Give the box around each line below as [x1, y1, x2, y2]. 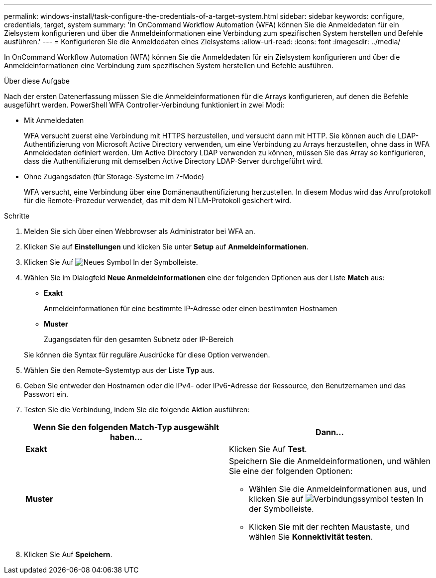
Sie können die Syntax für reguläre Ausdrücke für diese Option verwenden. [24, 350, 270, 359]
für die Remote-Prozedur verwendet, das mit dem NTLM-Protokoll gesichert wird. [24, 196, 291, 205]
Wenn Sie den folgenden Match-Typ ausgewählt [33, 422, 219, 432]
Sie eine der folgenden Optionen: [229, 466, 353, 476]
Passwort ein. [24, 390, 69, 398]
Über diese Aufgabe [4, 77, 70, 85]
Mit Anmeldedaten [24, 116, 84, 124]
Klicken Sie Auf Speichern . [24, 550, 112, 559]
